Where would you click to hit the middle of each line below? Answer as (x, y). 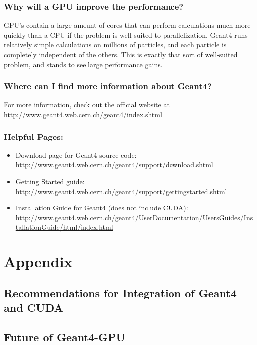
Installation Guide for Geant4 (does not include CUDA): (102, 208)
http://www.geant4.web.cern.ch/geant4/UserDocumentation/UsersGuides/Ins (134, 217)
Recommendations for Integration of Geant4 (120, 293)
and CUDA (34, 308)
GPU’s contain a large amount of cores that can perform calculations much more (127, 25)
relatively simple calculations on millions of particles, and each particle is (115, 44)
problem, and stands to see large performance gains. (83, 64)
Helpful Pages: (34, 136)
